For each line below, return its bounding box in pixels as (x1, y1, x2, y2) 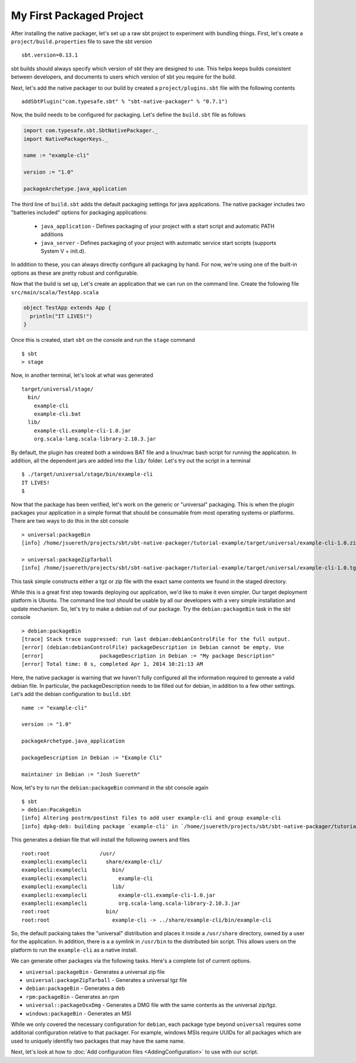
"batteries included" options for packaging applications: (11, 209, 148, 216)
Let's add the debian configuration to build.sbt (11, 690, 132, 698)
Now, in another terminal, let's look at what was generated (11, 372, 154, 379)
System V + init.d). (40, 247, 86, 254)
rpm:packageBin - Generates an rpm (26, 993, 119, 1000)
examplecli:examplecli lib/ (21, 883, 125, 890)
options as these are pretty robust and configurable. (11, 269, 139, 276)
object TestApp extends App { (23, 304, 112, 312)
